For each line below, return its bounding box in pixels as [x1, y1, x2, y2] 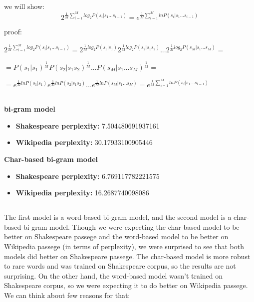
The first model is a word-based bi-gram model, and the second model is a [4, 212, 232, 222]
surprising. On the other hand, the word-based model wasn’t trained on [4, 270, 223, 281]
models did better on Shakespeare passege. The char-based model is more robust [4, 251, 251, 261]
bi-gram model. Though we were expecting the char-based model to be [23, 221, 240, 232]
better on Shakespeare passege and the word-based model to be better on [4, 231, 229, 242]
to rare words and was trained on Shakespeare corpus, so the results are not [4, 261, 236, 271]
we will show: [4, 1, 44, 11]
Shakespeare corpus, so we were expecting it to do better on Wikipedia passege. [4, 280, 248, 291]
